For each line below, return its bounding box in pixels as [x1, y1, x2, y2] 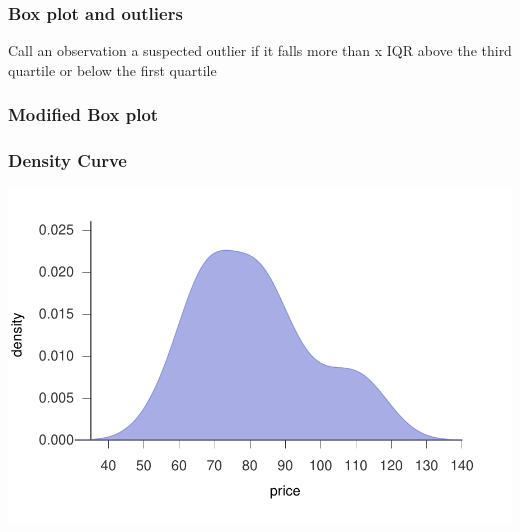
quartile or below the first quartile [8, 59, 217, 80]
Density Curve [8, 148, 127, 173]
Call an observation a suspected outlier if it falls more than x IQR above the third [8, 40, 512, 61]
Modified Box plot [8, 102, 159, 127]
